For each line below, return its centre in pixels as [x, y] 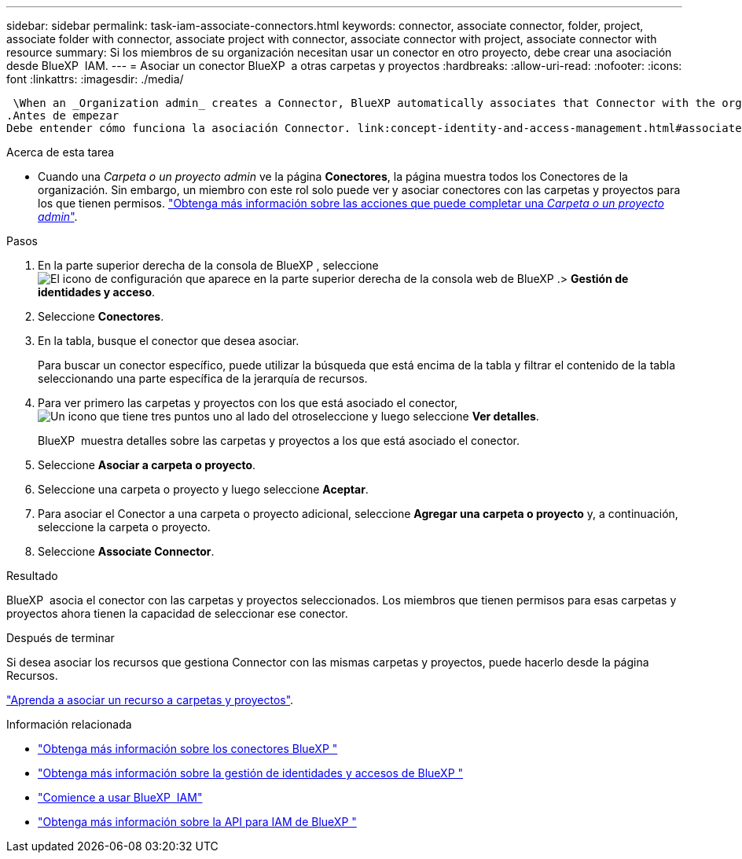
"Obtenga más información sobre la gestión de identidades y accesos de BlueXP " [251, 773]
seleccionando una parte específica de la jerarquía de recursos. [203, 378]
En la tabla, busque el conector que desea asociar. [169, 341]
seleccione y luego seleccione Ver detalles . [426, 416]
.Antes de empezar [63, 116]
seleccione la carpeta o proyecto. [124, 527]
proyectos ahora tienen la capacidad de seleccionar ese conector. [177, 613]
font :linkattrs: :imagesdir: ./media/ [95, 79]
